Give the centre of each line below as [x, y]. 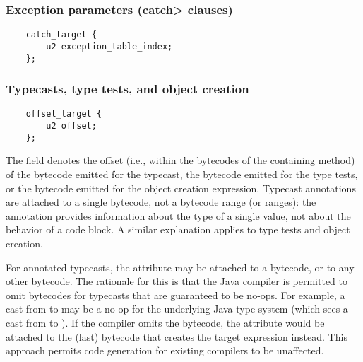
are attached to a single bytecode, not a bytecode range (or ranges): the [161, 202]
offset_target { [64, 114]
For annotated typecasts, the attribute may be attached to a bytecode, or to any [180, 267]
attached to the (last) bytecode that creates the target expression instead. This [177, 336]
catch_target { [61, 35]
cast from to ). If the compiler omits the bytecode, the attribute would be [165, 322]
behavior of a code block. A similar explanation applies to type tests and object [178, 229]
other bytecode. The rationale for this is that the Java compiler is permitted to [177, 281]
